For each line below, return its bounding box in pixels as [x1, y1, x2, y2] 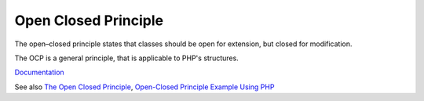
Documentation [14, 67, 64, 78]
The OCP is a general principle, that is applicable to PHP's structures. [14, 53, 239, 63]
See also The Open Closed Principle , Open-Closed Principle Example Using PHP [14, 82, 275, 92]
